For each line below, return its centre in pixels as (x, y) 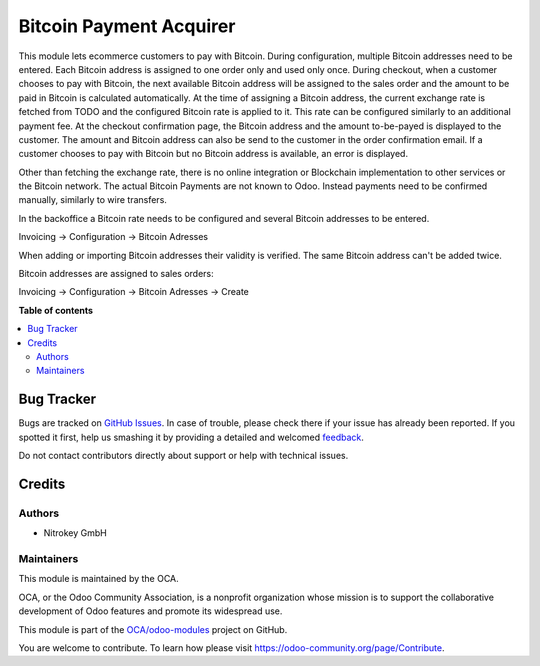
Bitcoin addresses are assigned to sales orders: (116, 274)
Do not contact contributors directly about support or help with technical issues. (183, 456)
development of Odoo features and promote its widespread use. (150, 611)
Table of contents (56, 310)
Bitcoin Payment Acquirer (127, 26)
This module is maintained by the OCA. (98, 579)
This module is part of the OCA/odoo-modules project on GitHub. (153, 629)
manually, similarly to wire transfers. (92, 200)
